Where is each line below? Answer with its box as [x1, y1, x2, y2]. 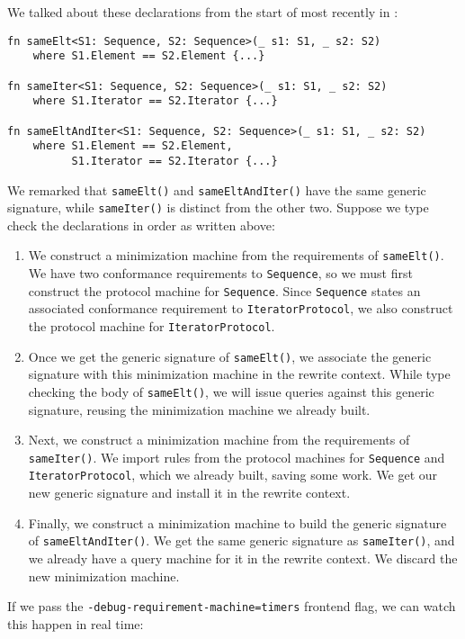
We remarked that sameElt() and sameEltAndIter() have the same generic [7, 180, 426, 199]
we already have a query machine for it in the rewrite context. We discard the [28, 548, 458, 567]
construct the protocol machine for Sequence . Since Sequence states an [28, 281, 421, 300]
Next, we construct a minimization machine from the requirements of [28, 430, 410, 449]
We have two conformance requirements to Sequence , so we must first [28, 264, 413, 283]
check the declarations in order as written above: [7, 215, 275, 234]
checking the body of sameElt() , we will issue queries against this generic [28, 382, 434, 400]
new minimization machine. [28, 566, 180, 585]
